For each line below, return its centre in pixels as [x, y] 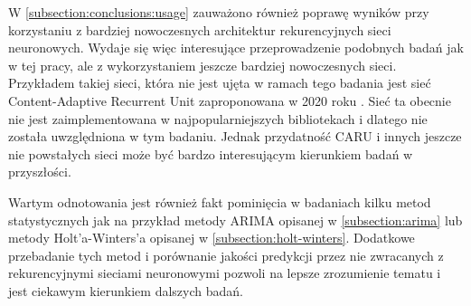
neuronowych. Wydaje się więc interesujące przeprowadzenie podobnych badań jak [236, 48]
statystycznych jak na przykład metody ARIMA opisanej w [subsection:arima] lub [235, 220]
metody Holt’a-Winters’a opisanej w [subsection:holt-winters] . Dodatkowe [212, 238]
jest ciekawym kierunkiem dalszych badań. [126, 290]
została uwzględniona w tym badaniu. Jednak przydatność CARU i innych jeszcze [235, 136]
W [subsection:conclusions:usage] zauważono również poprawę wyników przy [219, 12]
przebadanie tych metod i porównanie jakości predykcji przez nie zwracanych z [226, 255]
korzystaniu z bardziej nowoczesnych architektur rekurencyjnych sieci [200, 29]
